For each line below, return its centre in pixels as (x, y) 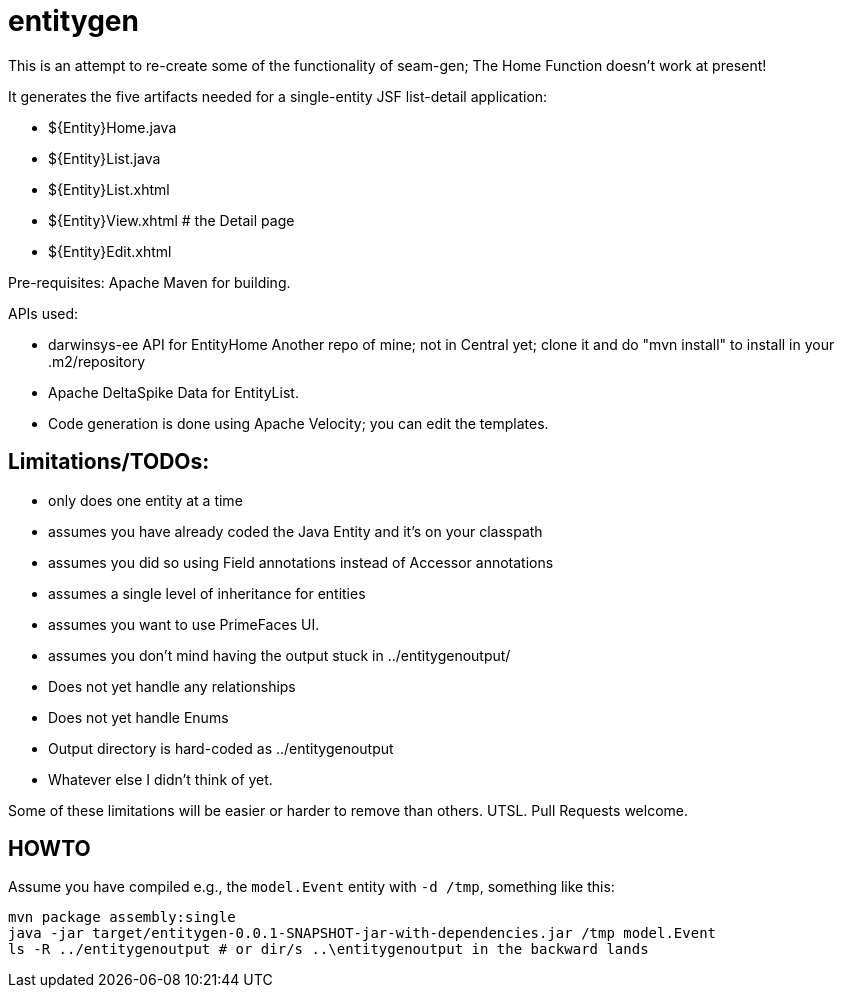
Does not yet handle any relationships (172, 686)
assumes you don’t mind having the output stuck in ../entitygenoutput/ (279, 655)
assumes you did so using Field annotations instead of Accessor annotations (301, 562)
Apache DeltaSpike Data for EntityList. (173, 392)
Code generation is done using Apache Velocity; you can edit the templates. (298, 423)
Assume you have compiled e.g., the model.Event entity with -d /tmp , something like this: (311, 887)
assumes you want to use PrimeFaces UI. (184, 624)
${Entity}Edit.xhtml (110, 251)
